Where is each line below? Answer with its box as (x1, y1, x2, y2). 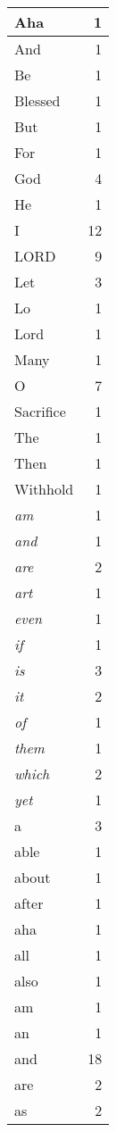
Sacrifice (14, 401, 66, 421)
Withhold (14, 479, 74, 499)
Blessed (14, 90, 61, 111)
